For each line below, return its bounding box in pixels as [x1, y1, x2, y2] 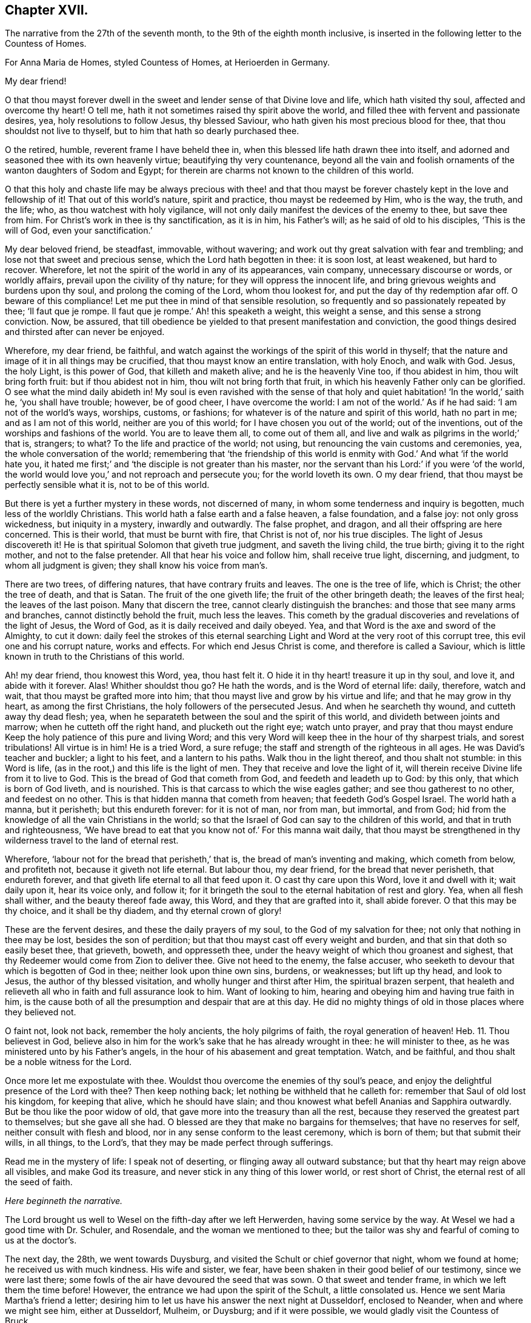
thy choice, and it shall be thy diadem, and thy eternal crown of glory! [5, 905, 282, 916]
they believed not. [5, 1007, 76, 1018]
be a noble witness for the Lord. [5, 1057, 132, 1068]
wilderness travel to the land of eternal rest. [5, 835, 179, 846]
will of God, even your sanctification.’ [5, 225, 153, 236]
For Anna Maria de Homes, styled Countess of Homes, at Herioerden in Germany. [5, 57, 330, 68]
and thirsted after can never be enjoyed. [5, 327, 165, 337]
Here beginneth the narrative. [5, 1196, 123, 1206]
